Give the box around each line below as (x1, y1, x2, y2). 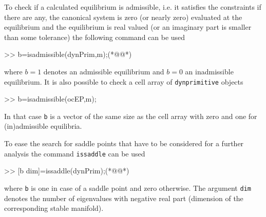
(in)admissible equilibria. (4, 121, 82, 131)
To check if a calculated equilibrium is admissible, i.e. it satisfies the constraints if (4, 2, 261, 12)
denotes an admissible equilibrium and (43, 66, 164, 76)
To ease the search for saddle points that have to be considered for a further (4, 138, 244, 149)
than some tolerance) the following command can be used (4, 31, 185, 42)
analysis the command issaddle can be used (4, 148, 145, 159)
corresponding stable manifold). (4, 203, 104, 213)
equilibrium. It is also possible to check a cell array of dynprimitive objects (4, 76, 243, 87)
